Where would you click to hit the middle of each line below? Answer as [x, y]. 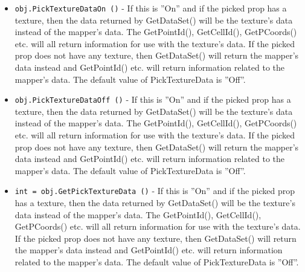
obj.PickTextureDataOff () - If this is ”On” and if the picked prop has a [153, 99]
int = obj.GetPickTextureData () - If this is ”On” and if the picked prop [155, 191]
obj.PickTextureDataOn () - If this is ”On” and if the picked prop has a [151, 8]
